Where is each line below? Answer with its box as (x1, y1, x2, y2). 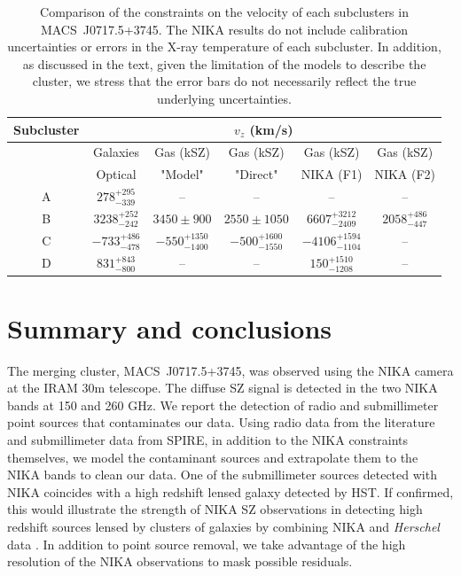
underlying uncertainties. (157, 89, 292, 107)
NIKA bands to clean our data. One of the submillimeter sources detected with (7, 465, 437, 484)
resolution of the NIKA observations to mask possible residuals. (7, 552, 353, 571)
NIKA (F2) (374, 165, 436, 183)
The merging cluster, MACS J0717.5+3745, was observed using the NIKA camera (7, 361, 454, 379)
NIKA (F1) (301, 165, 363, 183)
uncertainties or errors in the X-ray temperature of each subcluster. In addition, (7, 37, 441, 56)
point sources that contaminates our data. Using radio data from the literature (7, 413, 435, 432)
